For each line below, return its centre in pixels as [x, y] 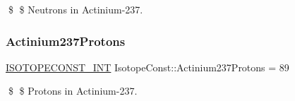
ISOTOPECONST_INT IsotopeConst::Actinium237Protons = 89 [147, 67]
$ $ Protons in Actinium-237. [73, 91]
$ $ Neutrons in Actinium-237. [76, 9]
